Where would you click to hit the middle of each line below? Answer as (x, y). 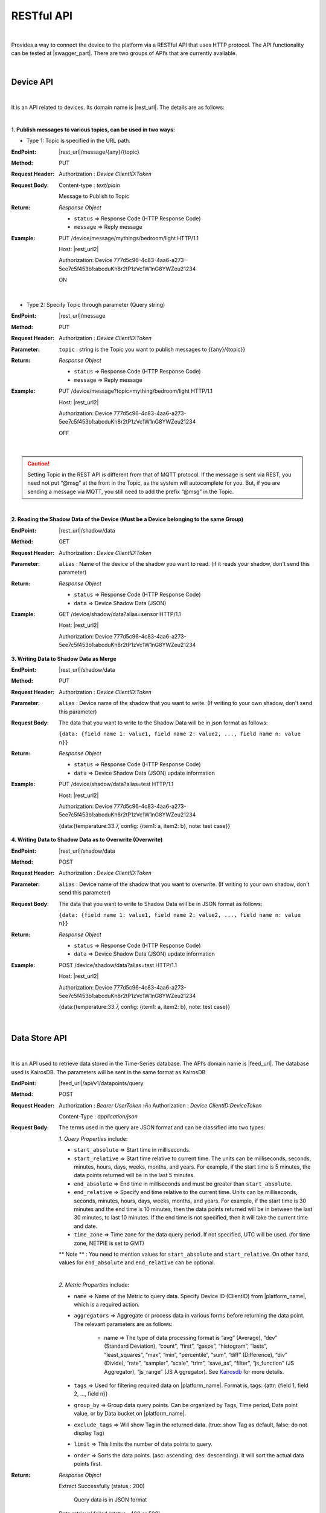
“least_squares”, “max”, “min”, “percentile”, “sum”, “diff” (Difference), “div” (196, 1354)
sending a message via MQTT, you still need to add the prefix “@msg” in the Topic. (131, 491)
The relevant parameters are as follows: (123, 1324)
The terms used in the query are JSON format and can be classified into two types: (162, 1127)
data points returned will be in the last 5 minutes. (135, 1175)
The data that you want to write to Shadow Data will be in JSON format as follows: (161, 904)
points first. (88, 1464)
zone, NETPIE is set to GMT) (109, 1243)
